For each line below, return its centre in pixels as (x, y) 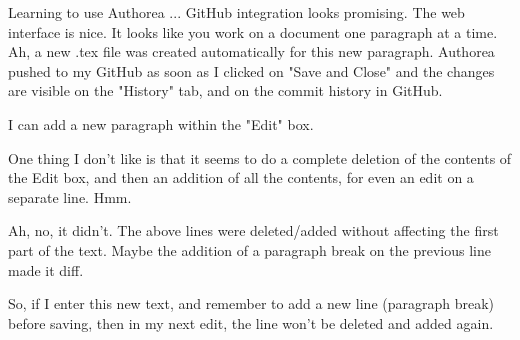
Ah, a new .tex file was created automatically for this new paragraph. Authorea (251, 51)
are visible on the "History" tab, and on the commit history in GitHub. (225, 90)
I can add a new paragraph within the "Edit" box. (161, 123)
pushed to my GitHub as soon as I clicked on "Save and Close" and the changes (251, 70)
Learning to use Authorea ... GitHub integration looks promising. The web (236, 12)
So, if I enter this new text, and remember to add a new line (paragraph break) (251, 303)
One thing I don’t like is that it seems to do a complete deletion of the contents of (260, 157)
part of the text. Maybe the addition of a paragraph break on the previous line (249, 249)
